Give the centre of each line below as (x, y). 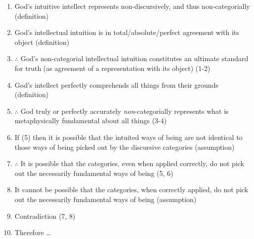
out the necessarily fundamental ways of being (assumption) (106, 199)
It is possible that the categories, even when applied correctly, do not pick (132, 163)
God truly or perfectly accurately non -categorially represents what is (125, 111)
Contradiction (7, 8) (45, 216)
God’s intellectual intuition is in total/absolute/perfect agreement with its (127, 32)
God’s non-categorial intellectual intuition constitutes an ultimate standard (134, 58)
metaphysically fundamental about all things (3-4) (91, 120)
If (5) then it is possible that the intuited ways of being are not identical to (128, 137)
